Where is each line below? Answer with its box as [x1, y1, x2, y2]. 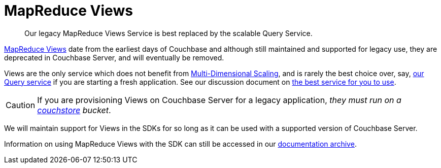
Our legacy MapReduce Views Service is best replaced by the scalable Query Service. [24, 28, 313, 38]
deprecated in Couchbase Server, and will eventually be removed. [4, 53, 224, 62]
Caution [6, 99, 36, 110]
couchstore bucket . [37, 105, 111, 115]
